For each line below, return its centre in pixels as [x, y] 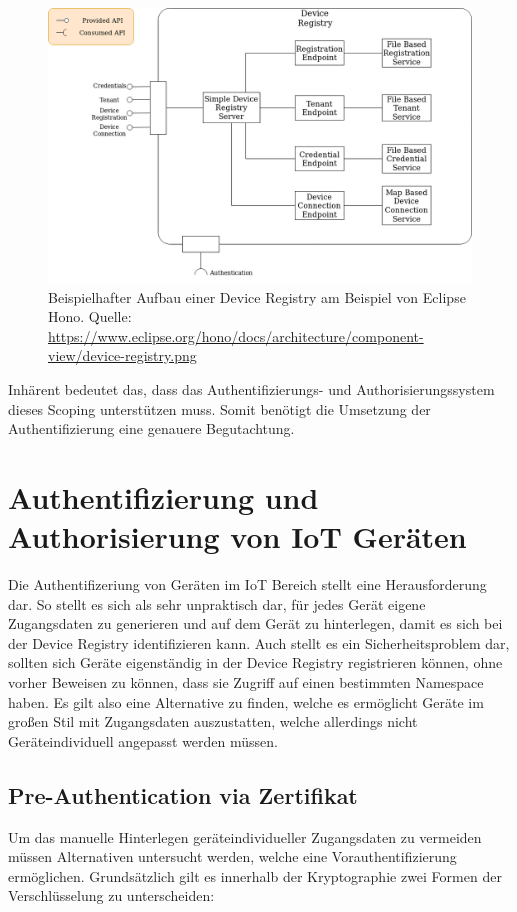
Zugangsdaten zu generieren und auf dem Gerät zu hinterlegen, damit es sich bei [255, 623]
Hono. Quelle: [90, 316]
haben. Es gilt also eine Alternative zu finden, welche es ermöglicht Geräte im [246, 701]
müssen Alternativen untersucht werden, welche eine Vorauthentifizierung [232, 856]
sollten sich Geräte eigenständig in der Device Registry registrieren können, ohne [255, 662]
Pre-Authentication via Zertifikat [183, 794]
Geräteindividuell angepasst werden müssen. [143, 740]
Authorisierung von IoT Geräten [237, 536]
